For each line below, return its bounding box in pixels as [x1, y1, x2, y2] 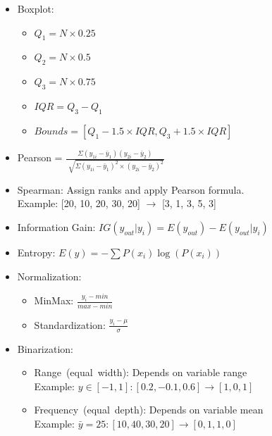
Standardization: [34, 317, 106, 332]
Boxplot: [17, 1, 54, 15]
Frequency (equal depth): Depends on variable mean [34, 402, 264, 417]
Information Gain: [17, 219, 96, 234]
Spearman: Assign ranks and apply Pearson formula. [17, 182, 245, 197]
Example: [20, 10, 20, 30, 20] [17, 196, 140, 211]
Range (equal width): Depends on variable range [34, 365, 247, 380]
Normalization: [17, 268, 82, 283]
